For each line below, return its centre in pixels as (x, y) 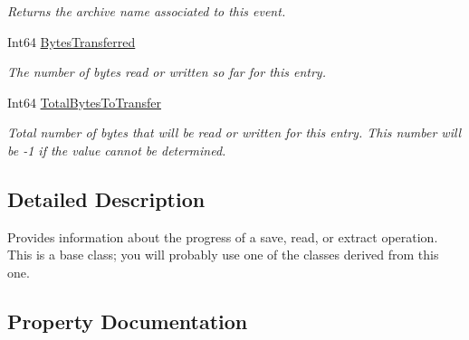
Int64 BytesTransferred (72, 41)
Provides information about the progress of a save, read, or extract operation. (223, 236)
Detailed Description (106, 198)
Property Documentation (128, 321)
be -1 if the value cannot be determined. (117, 150)
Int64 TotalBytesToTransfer (84, 102)
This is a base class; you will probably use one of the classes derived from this (223, 255)
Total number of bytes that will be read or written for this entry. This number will (234, 132)
